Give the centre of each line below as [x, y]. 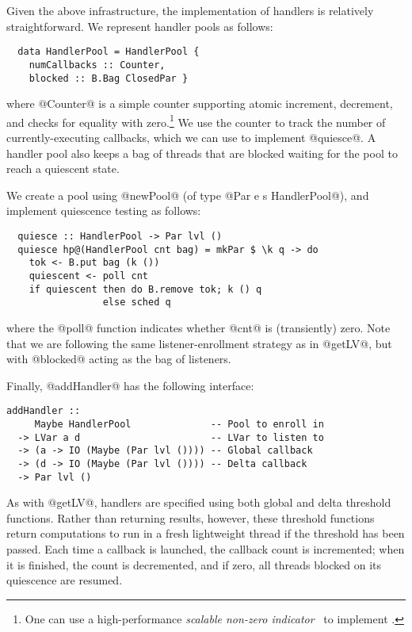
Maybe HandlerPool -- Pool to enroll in [179, 424]
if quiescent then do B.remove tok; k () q [145, 289]
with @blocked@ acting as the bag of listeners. [119, 359]
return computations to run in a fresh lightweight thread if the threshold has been [206, 533]
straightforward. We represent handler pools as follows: [140, 26]
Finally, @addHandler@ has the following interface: [130, 385]
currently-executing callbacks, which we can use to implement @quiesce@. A [191, 137]
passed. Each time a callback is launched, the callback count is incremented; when [206, 549]
